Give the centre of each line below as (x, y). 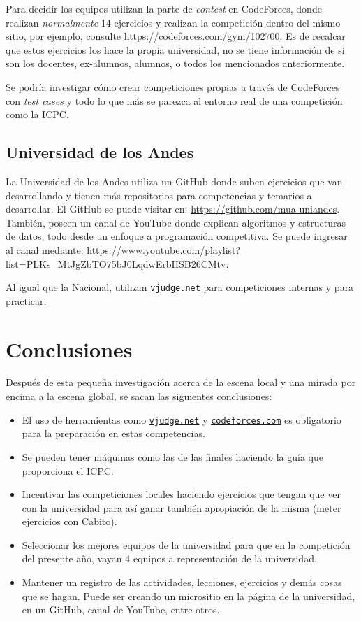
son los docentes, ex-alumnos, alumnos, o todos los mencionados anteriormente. (175, 63)
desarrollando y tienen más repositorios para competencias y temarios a (159, 195)
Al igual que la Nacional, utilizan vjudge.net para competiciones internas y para (180, 287)
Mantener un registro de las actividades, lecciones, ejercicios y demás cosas (182, 582)
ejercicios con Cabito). (69, 521)
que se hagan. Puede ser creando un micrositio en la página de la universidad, (189, 595)
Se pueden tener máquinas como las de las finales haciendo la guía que (173, 456)
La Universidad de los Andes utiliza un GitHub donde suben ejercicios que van (174, 181)
